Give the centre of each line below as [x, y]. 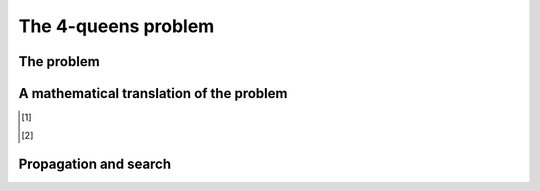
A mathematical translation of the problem [153, 93]
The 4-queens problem [116, 26]
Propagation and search [95, 164]
